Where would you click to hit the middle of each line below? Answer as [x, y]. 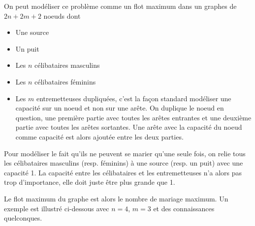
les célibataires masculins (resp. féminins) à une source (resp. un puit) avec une [124, 163]
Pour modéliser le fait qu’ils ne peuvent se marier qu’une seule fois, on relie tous [125, 153]
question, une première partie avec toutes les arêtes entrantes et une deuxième [133, 117]
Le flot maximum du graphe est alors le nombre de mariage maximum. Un [116, 198]
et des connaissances [184, 208]
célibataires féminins [65, 81]
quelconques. [23, 218]
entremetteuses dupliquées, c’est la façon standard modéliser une [134, 98]
